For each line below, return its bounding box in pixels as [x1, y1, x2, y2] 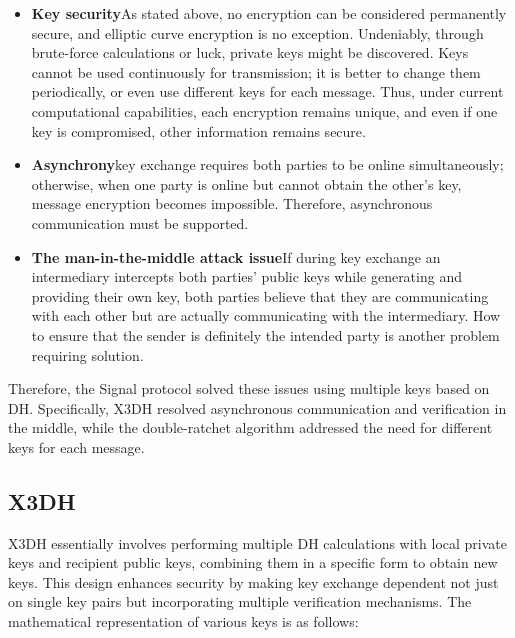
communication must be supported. [31, 212, 249, 233]
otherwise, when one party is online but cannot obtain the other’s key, [31, 173, 462, 194]
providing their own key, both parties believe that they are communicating [31, 285, 489, 306]
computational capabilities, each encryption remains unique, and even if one [31, 100, 498, 121]
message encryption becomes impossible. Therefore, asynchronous [31, 193, 433, 214]
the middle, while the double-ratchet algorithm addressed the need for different [8, 417, 493, 438]
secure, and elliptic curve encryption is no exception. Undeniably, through [31, 22, 484, 43]
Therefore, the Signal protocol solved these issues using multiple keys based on [8, 378, 490, 399]
